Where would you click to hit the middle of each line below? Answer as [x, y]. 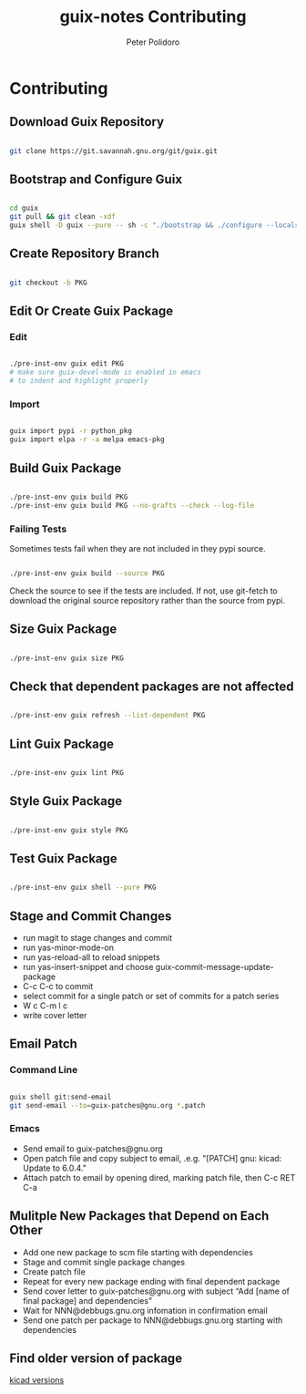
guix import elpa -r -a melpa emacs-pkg [87, 439]
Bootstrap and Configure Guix [96, 180]
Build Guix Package [66, 468]
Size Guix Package [63, 630]
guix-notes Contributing [153, 17]
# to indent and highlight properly [79, 381]
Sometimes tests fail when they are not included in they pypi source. [138, 548]
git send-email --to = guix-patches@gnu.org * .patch [107, 1105]
